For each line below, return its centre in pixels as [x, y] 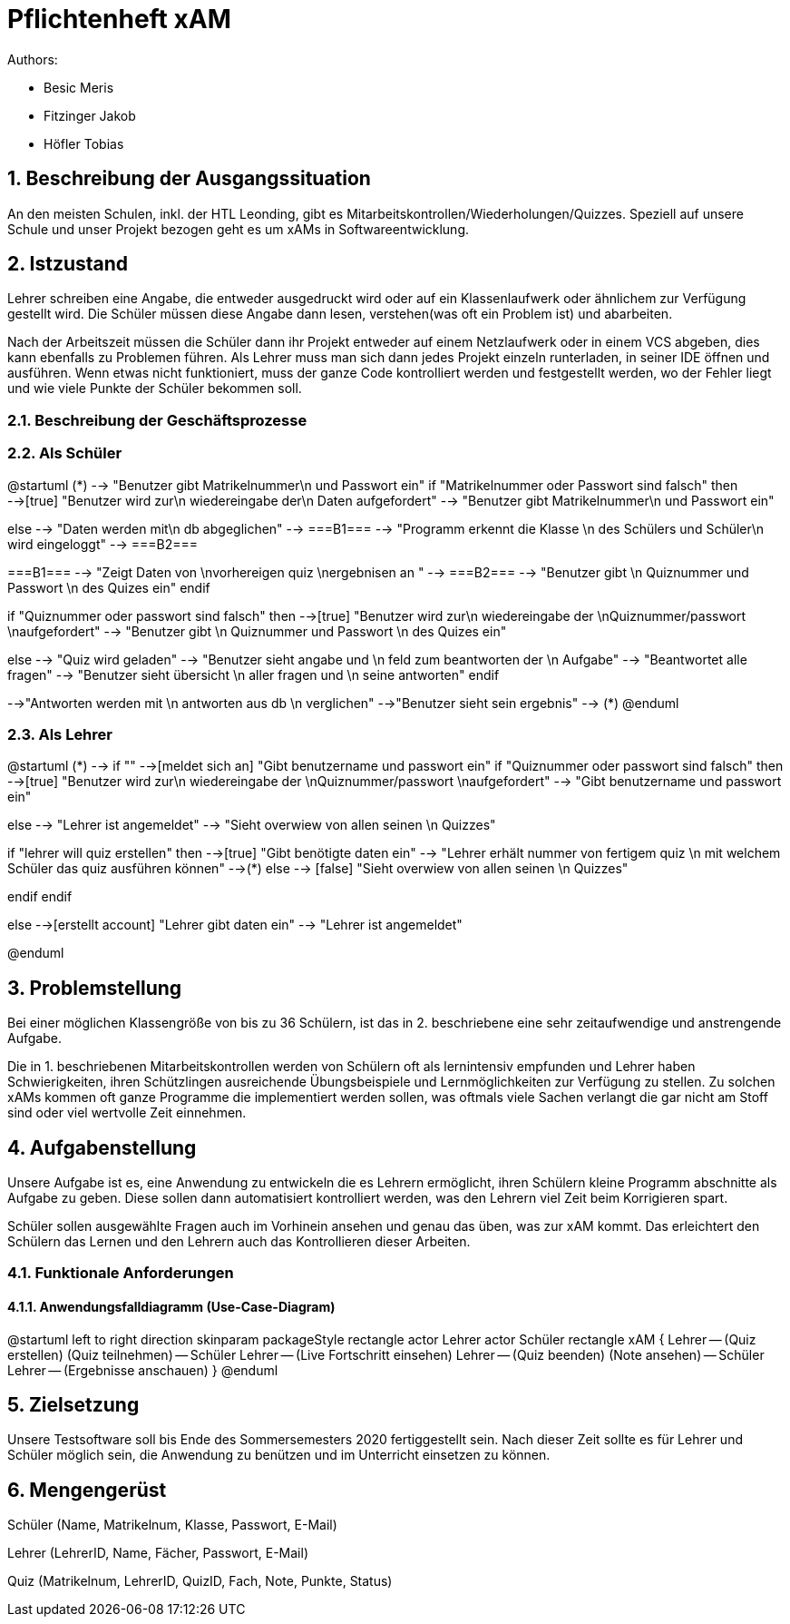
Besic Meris [79, 87]
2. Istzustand [68, 264]
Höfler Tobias [84, 143]
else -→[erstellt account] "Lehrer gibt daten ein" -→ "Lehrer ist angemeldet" [235, 925]
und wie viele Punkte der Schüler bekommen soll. [155, 389]
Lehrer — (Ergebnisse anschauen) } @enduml [143, 1370]
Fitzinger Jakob [90, 115]
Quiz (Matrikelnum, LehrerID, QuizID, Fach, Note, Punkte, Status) [200, 1581]
